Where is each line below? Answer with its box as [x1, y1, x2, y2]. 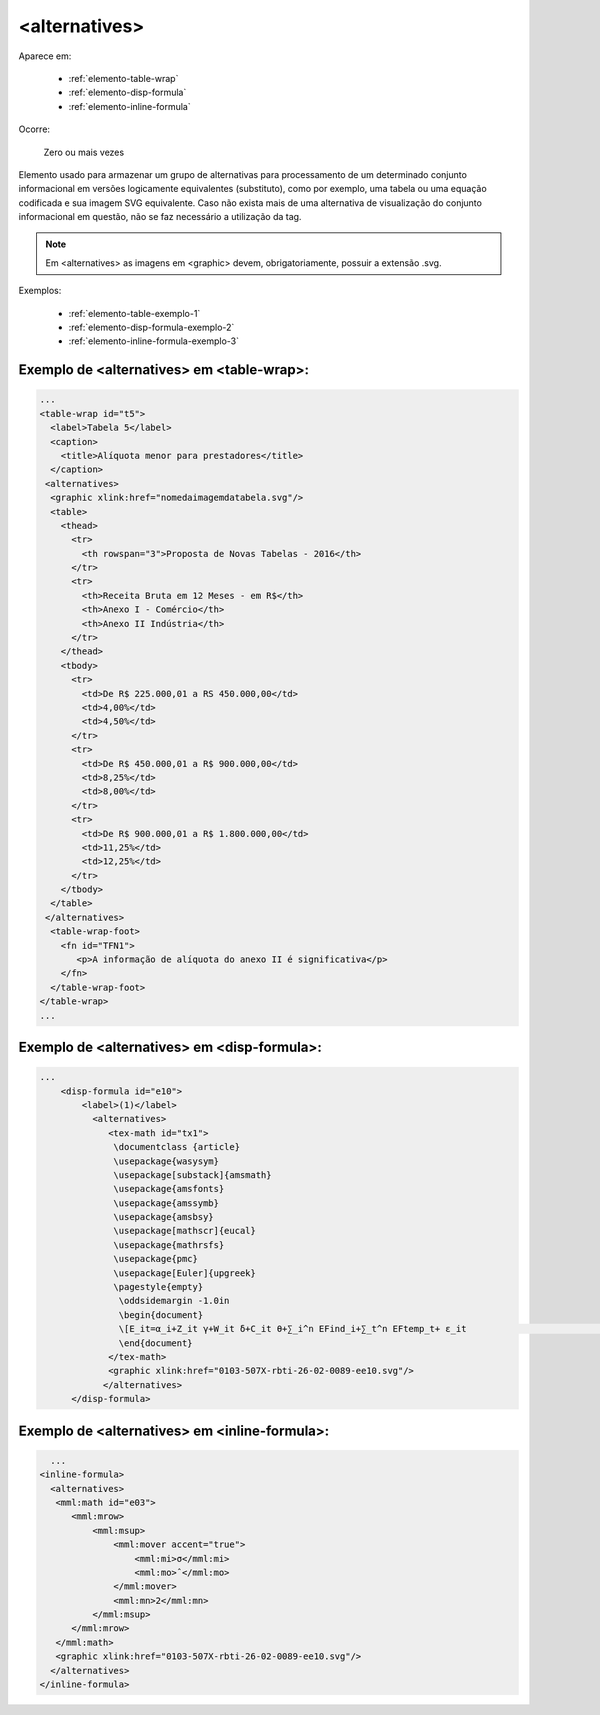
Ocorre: [18, 123, 50, 135]
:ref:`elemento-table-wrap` [68, 72, 179, 84]
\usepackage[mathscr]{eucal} [113, 1225, 257, 1237]
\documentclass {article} [113, 1141, 240, 1153]
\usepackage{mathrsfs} [113, 1239, 225, 1250]
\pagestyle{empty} [113, 1281, 204, 1293]
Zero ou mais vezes [43, 146, 125, 158]
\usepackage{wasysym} [113, 1155, 220, 1167]
